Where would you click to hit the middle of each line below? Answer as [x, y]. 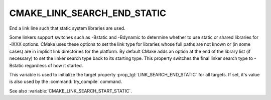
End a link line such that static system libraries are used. [67, 28]
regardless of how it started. [54, 65]
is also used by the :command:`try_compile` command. [66, 82]
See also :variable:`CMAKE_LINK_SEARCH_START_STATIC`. [71, 91]
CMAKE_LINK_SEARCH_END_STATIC [88, 13]
